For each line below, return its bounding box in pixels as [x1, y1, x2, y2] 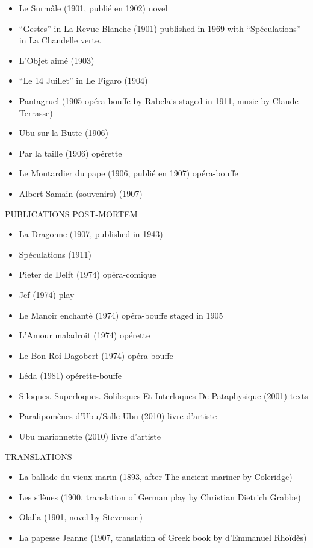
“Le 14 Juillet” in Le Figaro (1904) [19, 74, 148, 87]
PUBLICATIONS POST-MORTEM [5, 207, 138, 220]
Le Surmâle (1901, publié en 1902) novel [19, 2, 168, 14]
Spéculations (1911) [19, 248, 92, 260]
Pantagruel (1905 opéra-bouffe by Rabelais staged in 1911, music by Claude [19, 94, 299, 107]
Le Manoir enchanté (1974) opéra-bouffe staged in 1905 [19, 308, 223, 321]
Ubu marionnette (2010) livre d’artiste [19, 430, 161, 443]
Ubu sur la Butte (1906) [19, 126, 108, 139]
